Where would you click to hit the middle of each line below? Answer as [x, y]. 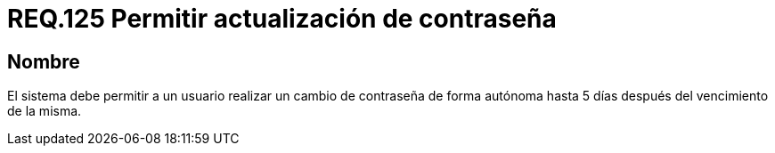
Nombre [44, 61]
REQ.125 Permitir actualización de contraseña [282, 19]
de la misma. [45, 111]
